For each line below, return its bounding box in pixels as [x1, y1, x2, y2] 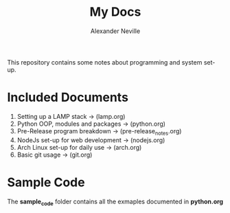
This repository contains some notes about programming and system [7, 58, 203, 66]
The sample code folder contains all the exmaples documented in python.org [7, 197, 224, 207]
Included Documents [7, 90, 129, 105]
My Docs [89, 4, 141, 20]
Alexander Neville [90, 27, 141, 35]
